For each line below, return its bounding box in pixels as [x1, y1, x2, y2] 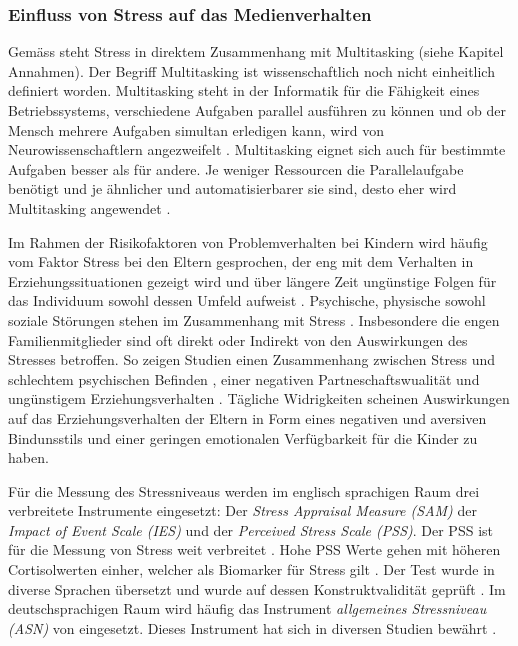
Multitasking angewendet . [8, 197, 171, 218]
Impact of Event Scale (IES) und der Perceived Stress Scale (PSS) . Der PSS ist [8, 519, 493, 540]
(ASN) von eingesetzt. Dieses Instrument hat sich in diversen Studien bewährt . [8, 617, 497, 638]
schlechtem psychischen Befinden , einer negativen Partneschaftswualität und [8, 368, 480, 389]
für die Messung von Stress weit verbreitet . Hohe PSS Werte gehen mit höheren [8, 539, 501, 560]
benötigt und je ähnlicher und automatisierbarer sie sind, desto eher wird [8, 178, 457, 199]
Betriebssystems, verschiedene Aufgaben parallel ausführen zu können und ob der [8, 100, 506, 120]
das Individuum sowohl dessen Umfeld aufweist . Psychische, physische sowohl [8, 290, 486, 311]
